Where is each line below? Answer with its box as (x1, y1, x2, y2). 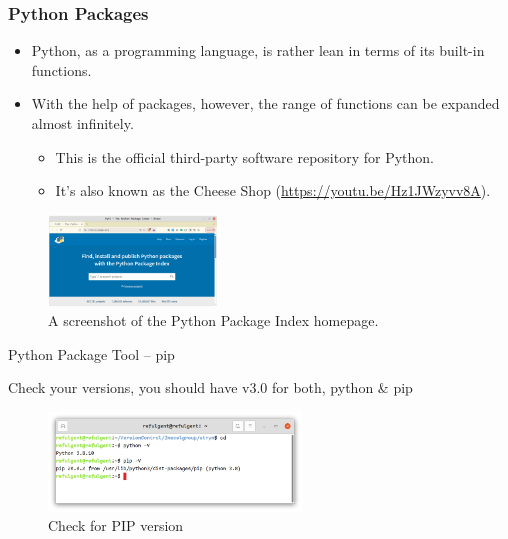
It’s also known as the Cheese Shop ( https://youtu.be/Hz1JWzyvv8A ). (55, 180, 491, 201)
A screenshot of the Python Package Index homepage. (48, 310, 379, 331)
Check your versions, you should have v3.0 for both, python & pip (8, 377, 413, 398)
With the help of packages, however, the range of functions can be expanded (31, 93, 500, 114)
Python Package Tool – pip (8, 343, 175, 364)
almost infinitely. (31, 113, 134, 133)
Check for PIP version (48, 515, 184, 536)
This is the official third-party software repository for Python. (55, 146, 434, 167)
